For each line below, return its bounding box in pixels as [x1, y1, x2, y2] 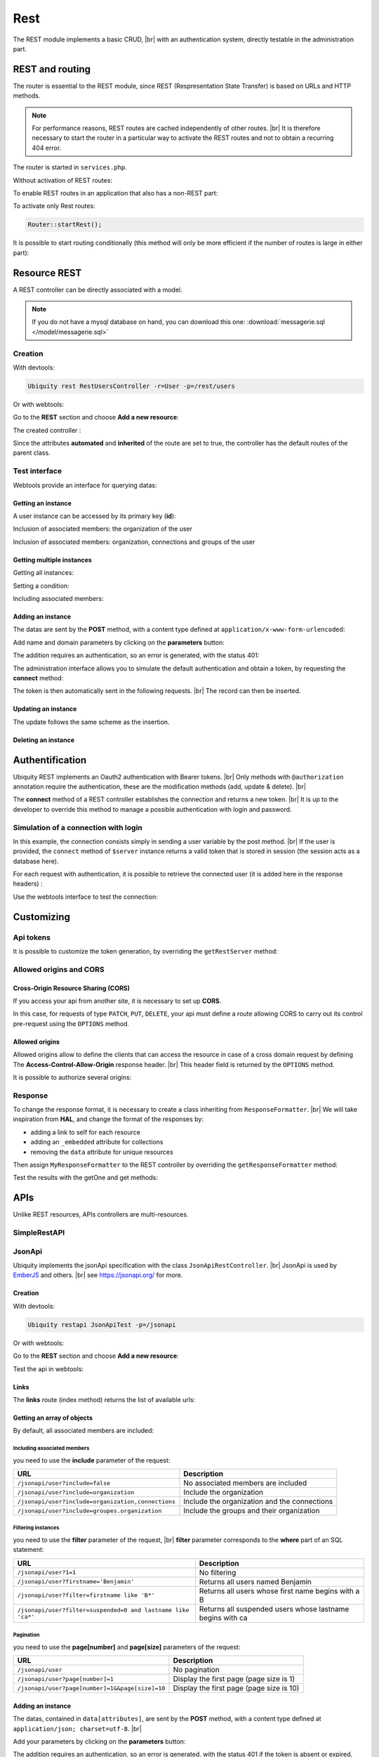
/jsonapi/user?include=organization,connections [17, 1498, 175, 1505]
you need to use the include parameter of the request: [13, 1455, 171, 1465]
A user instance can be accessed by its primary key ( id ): [13, 512, 176, 520]
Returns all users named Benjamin [199, 1576, 312, 1586]
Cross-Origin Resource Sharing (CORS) [13, 984, 130, 992]
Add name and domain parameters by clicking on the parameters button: [13, 638, 225, 647]
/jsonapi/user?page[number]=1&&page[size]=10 [17, 1684, 166, 1692]
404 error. [32, 143, 62, 152]
